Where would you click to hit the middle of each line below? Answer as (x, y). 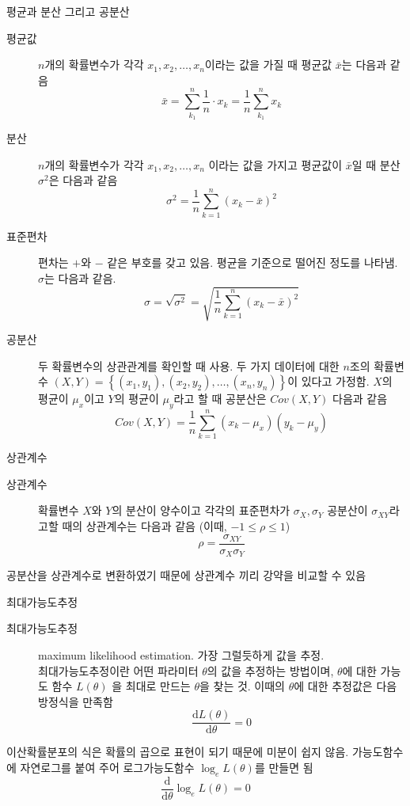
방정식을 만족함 (76, 701)
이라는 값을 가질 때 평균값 (268, 65)
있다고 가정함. (335, 381)
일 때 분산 (376, 164)
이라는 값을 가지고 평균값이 (275, 164)
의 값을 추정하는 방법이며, (270, 670)
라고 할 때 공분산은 (220, 399)
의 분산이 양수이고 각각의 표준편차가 (201, 510)
